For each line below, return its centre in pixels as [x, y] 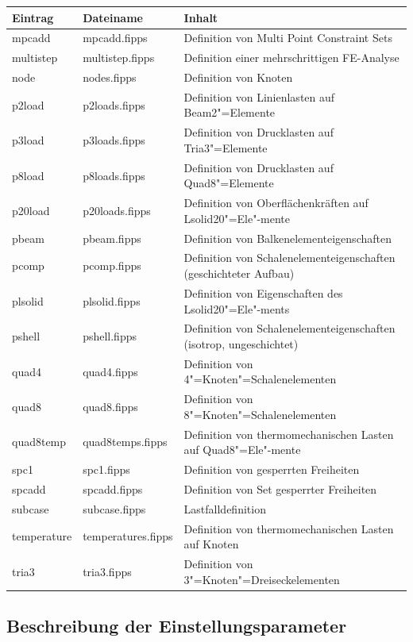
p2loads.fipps [114, 104]
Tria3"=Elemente [226, 147]
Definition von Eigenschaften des [263, 292]
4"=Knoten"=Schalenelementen [260, 379]
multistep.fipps [119, 58]
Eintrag [33, 17]
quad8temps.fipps [125, 442]
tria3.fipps [107, 571]
